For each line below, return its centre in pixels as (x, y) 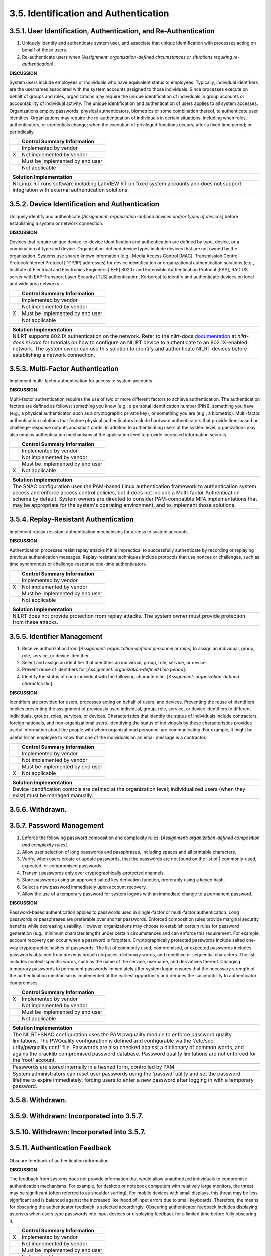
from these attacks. (35, 622)
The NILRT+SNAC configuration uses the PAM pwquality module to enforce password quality (122, 1035)
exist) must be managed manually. (53, 795)
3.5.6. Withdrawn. (38, 810)
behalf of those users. (45, 50)
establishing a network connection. (54, 355)
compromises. (24, 983)
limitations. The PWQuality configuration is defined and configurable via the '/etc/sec (113, 1041)
